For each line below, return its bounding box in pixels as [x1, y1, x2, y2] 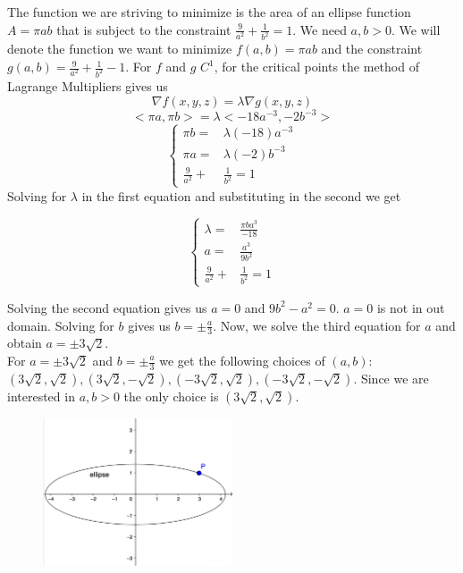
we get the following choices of [159, 351, 325, 369]
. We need [292, 20, 347, 38]
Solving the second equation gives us [7, 298, 207, 316]
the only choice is [123, 386, 219, 405]
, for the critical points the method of [214, 57, 419, 76]
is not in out [376, 298, 445, 316]
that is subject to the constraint [56, 20, 231, 38]
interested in [7, 386, 75, 405]
